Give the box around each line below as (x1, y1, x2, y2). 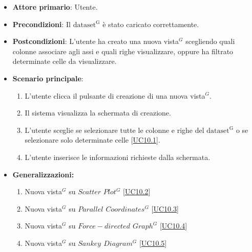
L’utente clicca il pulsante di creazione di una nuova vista (25, 90, 205, 101)
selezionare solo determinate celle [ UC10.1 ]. (25, 134, 160, 145)
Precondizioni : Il (12, 18, 71, 29)
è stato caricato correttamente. (102, 18, 199, 29)
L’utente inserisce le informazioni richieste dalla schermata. (25, 151, 211, 162)
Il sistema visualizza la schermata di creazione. (25, 107, 171, 118)
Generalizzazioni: (12, 169, 74, 179)
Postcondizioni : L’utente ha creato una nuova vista (12, 36, 179, 47)
